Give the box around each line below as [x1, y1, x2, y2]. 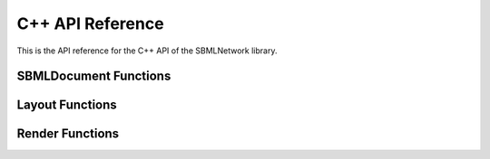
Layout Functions [16, 98, 117, 113]
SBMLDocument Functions [16, 69, 171, 84]
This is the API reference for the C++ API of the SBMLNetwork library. [16, 45, 278, 56]
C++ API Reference [16, 14, 164, 33]
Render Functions [16, 126, 120, 142]
